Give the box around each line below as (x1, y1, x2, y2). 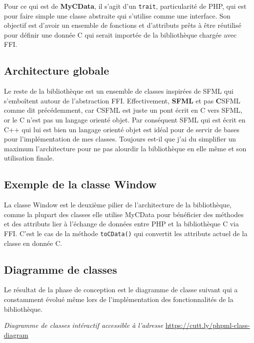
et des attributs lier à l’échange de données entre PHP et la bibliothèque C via (4, 219, 239, 229)
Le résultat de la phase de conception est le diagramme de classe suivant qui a (4, 284, 238, 295)
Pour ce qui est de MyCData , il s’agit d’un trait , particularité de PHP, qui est (4, 1, 247, 11)
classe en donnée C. (4, 238, 63, 248)
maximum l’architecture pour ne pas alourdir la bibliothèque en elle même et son (4, 143, 247, 153)
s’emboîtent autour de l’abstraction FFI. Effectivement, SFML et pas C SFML (4, 95, 240, 105)
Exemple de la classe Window (4, 177, 157, 192)
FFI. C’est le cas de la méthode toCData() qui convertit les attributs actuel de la (4, 228, 248, 238)
